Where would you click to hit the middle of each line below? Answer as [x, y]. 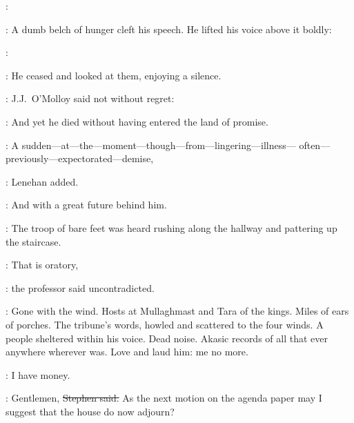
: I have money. [38, 374]
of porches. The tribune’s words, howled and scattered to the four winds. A [165, 324]
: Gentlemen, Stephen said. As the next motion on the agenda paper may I [164, 398]
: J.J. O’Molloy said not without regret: [90, 98]
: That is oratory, [42, 265]
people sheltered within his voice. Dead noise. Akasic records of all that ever [167, 338]
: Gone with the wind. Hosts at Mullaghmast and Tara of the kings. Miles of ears [177, 311]
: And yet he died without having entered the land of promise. [137, 121]
